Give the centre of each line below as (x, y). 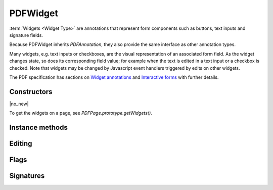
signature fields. (26, 35)
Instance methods (38, 127)
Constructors (31, 92)
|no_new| (19, 104)
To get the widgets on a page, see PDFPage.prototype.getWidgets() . (81, 113)
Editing (21, 144)
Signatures (27, 176)
